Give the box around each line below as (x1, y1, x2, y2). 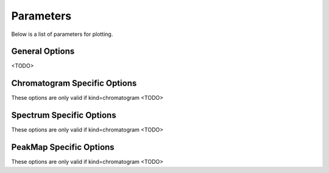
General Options (11, 46, 75, 57)
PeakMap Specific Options (11, 142, 115, 152)
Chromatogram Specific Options (11, 78, 137, 88)
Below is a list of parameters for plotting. (11, 30, 113, 38)
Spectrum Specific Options (11, 110, 116, 121)
